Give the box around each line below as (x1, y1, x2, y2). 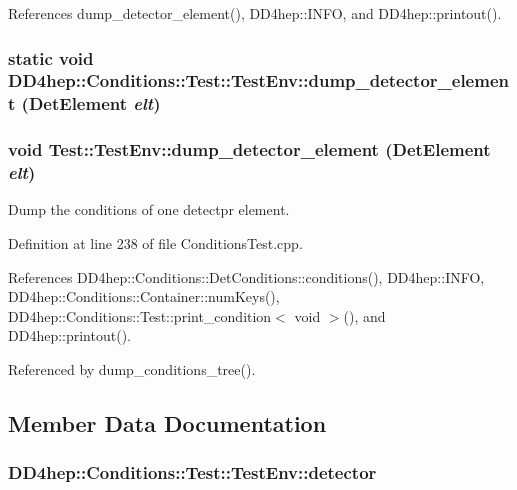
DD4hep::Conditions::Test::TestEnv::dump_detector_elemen (8, 68, 509, 93)
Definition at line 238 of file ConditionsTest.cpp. (8, 233, 303, 254)
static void (8, 45, 94, 70)
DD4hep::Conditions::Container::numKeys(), (8, 286, 280, 307)
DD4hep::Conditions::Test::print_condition (8, 305, 272, 326)
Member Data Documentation (8, 407, 327, 438)
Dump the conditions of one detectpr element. (8, 199, 290, 220)
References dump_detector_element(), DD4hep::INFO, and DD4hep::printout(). (8, 3, 502, 23)
